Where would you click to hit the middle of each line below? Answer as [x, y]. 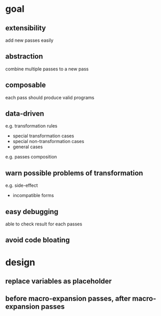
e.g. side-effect [22, 185]
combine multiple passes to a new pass [47, 69]
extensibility [26, 28]
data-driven [25, 114]
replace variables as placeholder [58, 281]
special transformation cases [43, 136]
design [20, 262]
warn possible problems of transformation [74, 173]
